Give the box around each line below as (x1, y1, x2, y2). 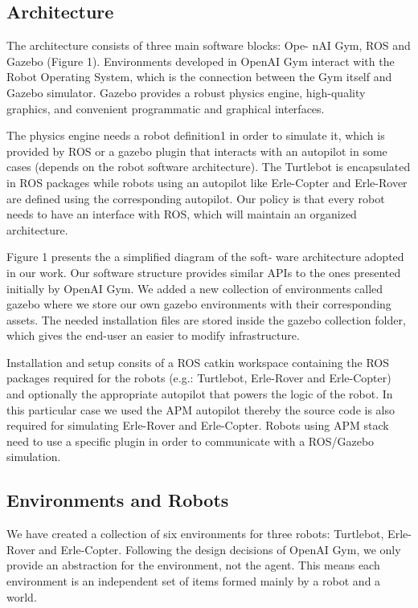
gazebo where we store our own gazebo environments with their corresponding (6, 296, 391, 312)
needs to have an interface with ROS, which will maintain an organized (6, 206, 357, 222)
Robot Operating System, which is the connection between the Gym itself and (6, 68, 392, 85)
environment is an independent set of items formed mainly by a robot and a (6, 573, 381, 590)
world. (6, 588, 37, 605)
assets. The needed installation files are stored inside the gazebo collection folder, (6, 311, 406, 328)
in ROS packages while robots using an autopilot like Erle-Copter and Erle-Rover (6, 173, 408, 190)
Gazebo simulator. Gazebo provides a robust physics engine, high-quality (6, 84, 366, 100)
